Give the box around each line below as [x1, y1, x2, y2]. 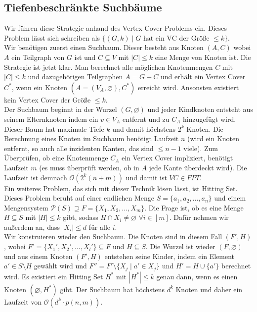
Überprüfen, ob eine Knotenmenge [4, 153, 108, 163]
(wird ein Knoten [187, 133, 240, 144]
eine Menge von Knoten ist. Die [155, 52, 251, 62]
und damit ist [126, 172, 167, 182]
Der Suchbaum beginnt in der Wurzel [4, 104, 117, 114]
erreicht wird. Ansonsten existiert [137, 82, 239, 92]
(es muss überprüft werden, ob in [39, 162, 139, 172]
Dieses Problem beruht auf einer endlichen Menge [4, 193, 154, 203]
